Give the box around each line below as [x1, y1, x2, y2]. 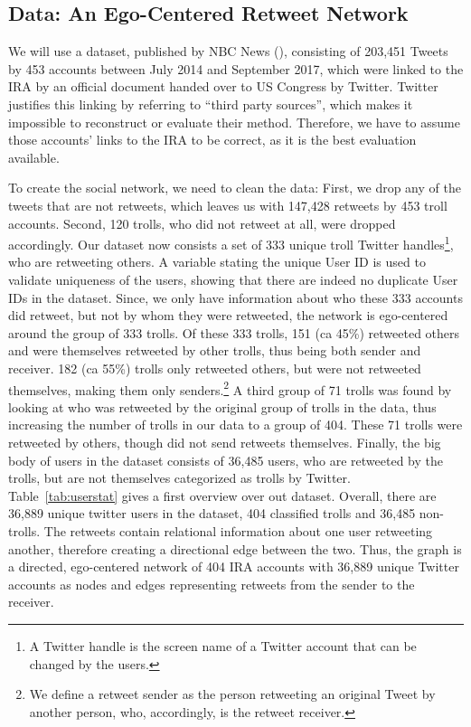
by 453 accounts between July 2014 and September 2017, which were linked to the [8, 59, 464, 78]
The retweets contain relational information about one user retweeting [43, 521, 433, 540]
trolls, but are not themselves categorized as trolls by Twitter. [8, 468, 351, 487]
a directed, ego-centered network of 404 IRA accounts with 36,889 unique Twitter [8, 557, 459, 576]
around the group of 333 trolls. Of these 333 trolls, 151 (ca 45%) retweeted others [8, 323, 460, 342]
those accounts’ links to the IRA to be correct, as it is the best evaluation [8, 130, 417, 149]
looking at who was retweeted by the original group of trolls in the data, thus [8, 397, 437, 416]
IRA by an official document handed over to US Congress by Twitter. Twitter [8, 77, 438, 96]
